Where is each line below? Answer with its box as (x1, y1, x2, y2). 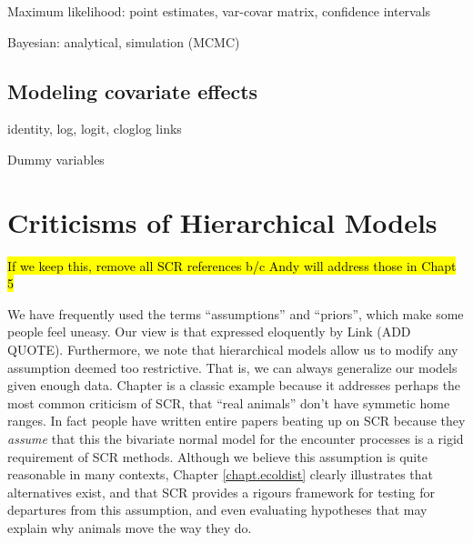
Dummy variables (7, 149, 105, 168)
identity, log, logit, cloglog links (7, 119, 182, 138)
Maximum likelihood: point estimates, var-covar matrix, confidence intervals (7, 2, 431, 20)
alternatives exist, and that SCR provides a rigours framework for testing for (7, 482, 435, 501)
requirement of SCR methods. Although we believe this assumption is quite (7, 447, 428, 466)
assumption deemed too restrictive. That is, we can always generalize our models (7, 357, 458, 377)
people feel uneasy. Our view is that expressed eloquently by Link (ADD (7, 322, 411, 341)
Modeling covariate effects (7, 76, 258, 105)
